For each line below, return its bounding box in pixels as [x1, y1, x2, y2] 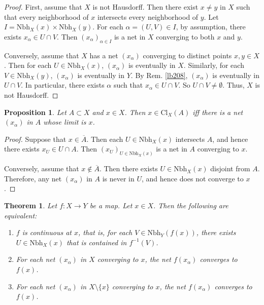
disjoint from [210, 163, 250, 174]
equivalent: [4, 210, 37, 220]
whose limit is [43, 117, 86, 127]
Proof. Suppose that [4, 133, 67, 144]
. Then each [86, 133, 123, 144]
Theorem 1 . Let [4, 200, 57, 210]
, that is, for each [78, 227, 133, 238]
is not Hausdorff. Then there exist [92, 2, 199, 12]
